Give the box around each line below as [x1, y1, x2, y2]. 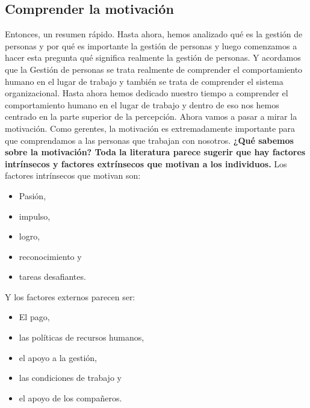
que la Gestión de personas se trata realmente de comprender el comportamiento [5, 63, 303, 75]
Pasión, [19, 189, 46, 202]
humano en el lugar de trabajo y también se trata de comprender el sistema [5, 75, 284, 87]
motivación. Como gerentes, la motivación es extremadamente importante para [5, 122, 296, 134]
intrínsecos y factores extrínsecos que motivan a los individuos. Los [5, 157, 287, 170]
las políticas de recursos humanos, [19, 331, 144, 344]
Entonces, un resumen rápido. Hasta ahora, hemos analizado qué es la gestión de [5, 28, 303, 40]
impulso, [19, 209, 51, 222]
